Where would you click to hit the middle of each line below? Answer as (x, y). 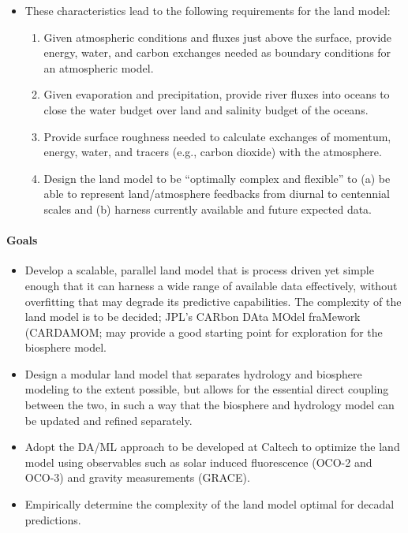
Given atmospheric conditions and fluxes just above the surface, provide (218, 37)
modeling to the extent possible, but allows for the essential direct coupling (207, 389)
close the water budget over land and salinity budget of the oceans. (206, 109)
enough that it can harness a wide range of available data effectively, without (211, 285)
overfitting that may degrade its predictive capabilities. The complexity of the (213, 301)
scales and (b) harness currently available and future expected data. (208, 209)
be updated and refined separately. (109, 420)
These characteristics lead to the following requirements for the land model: (208, 10)
